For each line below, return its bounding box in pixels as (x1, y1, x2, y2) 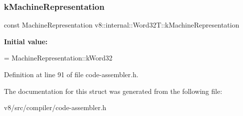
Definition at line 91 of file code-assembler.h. (4, 69, 139, 79)
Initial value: (4, 36, 48, 46)
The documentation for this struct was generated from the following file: (4, 86, 222, 96)
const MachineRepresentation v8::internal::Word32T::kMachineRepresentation (4, 20, 240, 30)
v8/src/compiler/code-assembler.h (4, 102, 106, 113)
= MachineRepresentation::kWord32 (4, 53, 113, 63)
